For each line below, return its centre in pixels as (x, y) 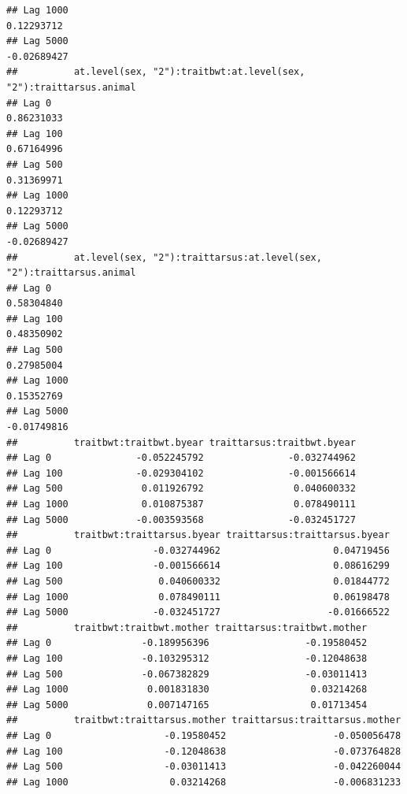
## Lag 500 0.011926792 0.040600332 (181, 489)
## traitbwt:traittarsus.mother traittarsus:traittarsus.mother (204, 720)
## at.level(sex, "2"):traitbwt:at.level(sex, (156, 72)
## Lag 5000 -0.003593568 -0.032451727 (181, 519)
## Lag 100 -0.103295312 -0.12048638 (187, 658)
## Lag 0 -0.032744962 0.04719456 (198, 550)
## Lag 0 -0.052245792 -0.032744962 (181, 458)
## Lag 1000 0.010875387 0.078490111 (181, 504)
